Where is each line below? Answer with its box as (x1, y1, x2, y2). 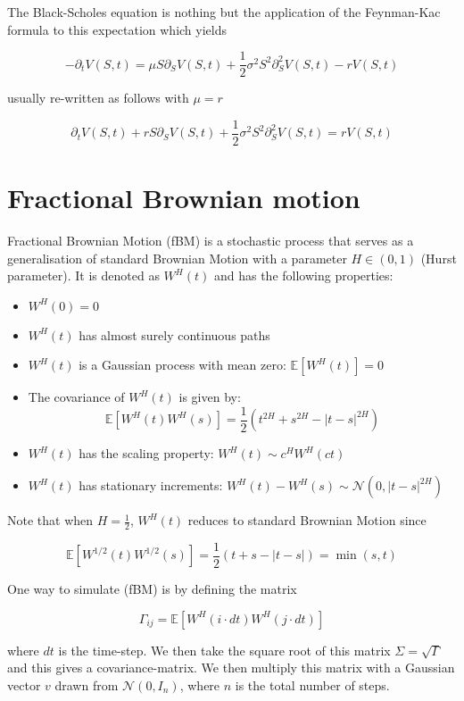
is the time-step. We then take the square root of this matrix (58, 640, 391, 659)
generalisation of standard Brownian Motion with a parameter (7, 248, 347, 267)
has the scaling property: (79, 444, 214, 463)
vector (7, 675, 41, 694)
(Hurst (420, 248, 457, 267)
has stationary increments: (79, 476, 223, 495)
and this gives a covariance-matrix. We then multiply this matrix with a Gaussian (7, 658, 455, 677)
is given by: (178, 388, 241, 406)
